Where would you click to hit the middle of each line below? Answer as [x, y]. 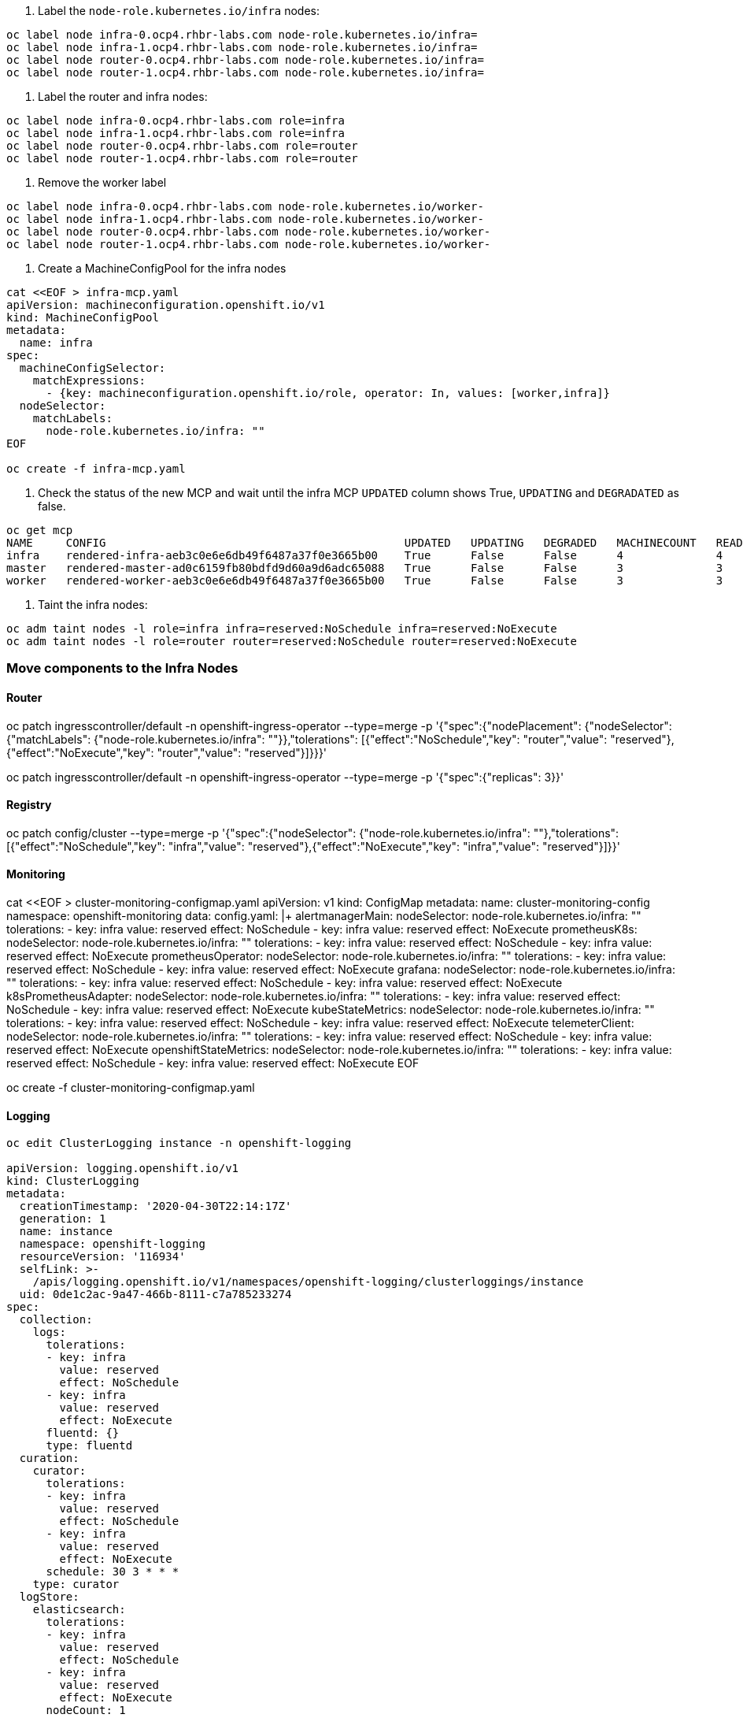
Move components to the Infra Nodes [122, 668]
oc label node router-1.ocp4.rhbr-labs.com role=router [182, 158]
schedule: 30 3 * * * [113, 1572]
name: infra [56, 343]
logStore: [49, 1597]
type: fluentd [89, 1446]
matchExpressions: [89, 380]
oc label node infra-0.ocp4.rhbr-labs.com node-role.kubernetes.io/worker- [245, 206]
